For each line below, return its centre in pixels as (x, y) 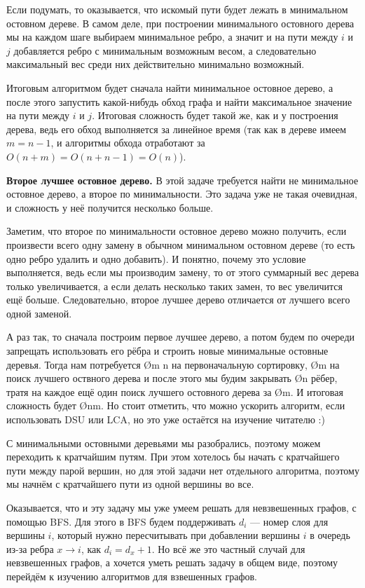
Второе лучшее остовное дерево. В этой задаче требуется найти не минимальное (182, 180)
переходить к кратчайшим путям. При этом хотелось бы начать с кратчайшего (173, 457)
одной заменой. (39, 313)
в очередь (330, 535)
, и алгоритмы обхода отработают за (128, 143)
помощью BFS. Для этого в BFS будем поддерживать (121, 521)
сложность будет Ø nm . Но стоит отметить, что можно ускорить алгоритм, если (176, 405)
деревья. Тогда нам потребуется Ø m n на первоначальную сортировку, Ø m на (173, 364)
